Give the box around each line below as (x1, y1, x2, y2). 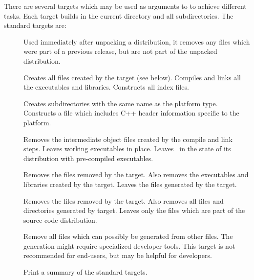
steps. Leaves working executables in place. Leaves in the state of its (23, 143, 231, 154)
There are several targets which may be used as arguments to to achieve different (4, 1, 247, 11)
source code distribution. (23, 214, 97, 225)
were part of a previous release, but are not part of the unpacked (23, 46, 217, 56)
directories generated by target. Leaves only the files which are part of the (23, 205, 245, 215)
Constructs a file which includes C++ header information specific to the (23, 108, 239, 118)
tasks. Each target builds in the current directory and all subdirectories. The (4, 10, 233, 21)
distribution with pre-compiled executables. (23, 153, 153, 163)
